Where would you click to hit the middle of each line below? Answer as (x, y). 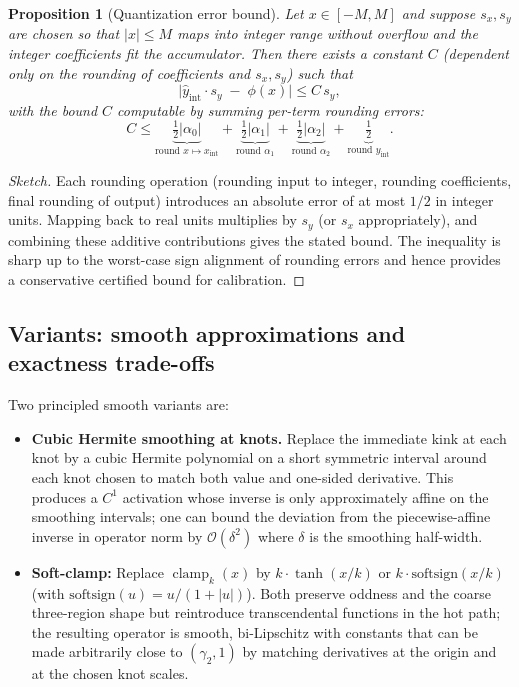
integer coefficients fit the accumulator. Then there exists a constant (215, 53)
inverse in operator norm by (117, 535)
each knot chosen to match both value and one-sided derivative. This (242, 477)
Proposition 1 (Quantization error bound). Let (156, 13)
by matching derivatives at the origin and (369, 651)
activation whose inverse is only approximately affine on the (305, 496)
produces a (64, 496)
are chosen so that (64, 33)
